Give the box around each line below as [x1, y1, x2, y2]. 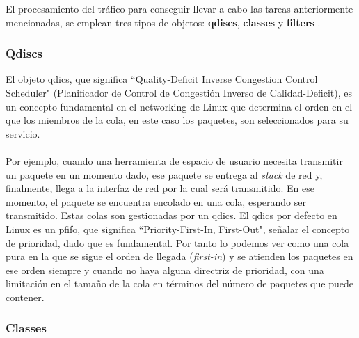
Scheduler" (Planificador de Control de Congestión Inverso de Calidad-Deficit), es [6, 86, 352, 99]
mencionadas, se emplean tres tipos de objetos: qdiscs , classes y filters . [6, 15, 321, 29]
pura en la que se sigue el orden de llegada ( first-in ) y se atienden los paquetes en [6, 249, 353, 264]
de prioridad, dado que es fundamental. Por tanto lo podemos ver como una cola [6, 235, 349, 250]
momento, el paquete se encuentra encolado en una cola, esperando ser [6, 194, 306, 209]
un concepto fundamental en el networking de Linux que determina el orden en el [6, 99, 353, 113]
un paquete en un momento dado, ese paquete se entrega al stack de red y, [6, 167, 323, 182]
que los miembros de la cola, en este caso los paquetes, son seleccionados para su [6, 113, 349, 127]
